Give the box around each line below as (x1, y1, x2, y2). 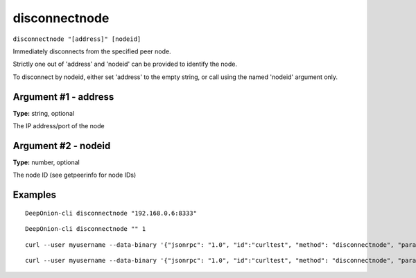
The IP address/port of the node (12, 122, 105, 130)
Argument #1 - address (12, 91, 114, 103)
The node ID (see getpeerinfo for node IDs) (12, 171, 137, 180)
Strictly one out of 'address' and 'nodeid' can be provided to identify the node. (12, 60, 237, 69)
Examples (12, 189, 57, 201)
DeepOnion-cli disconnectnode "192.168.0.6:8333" (25, 209, 198, 217)
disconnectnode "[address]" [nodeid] (12, 35, 141, 43)
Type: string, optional (12, 109, 75, 117)
